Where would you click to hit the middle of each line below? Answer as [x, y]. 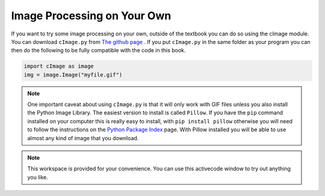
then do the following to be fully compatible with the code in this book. [98, 51]
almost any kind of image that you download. [83, 138]
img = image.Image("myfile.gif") [73, 75]
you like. [38, 177]
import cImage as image [59, 66]
